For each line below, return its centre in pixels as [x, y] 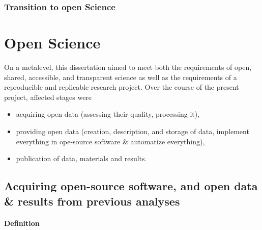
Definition [22, 223]
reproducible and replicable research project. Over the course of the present [122, 87]
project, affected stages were [48, 97]
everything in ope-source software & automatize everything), [110, 141]
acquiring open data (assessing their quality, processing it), [108, 114]
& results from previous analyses [92, 201]
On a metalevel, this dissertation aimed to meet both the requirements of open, [128, 67]
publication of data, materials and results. [81, 158]
